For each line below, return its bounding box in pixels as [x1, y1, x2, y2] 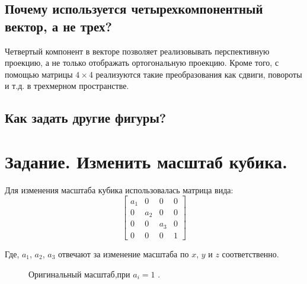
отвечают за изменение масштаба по [58, 247, 189, 260]
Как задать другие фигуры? [5, 109, 167, 127]
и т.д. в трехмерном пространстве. [5, 79, 129, 92]
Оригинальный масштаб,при [28, 267, 130, 280]
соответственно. [222, 247, 279, 260]
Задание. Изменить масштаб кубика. [5, 149, 287, 173]
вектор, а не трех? [5, 17, 112, 35]
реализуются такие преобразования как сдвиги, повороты [95, 68, 302, 80]
